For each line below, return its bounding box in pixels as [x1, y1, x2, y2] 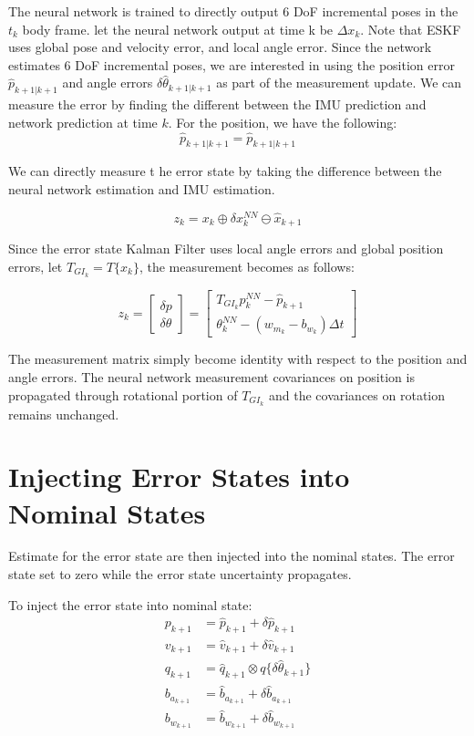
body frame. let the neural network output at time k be [22, 19, 334, 38]
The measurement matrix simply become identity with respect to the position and [8, 349, 468, 368]
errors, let [8, 256, 63, 275]
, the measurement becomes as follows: [139, 256, 355, 275]
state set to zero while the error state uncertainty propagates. [8, 565, 352, 584]
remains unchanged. [8, 404, 119, 423]
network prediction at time [8, 112, 158, 131]
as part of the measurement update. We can [216, 73, 462, 92]
